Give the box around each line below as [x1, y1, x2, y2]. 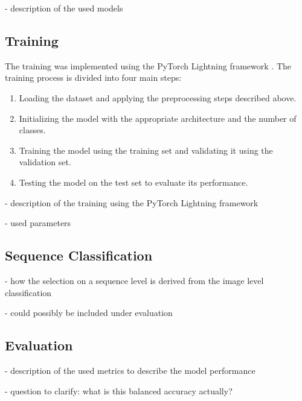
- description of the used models [5, 2, 123, 14]
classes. [19, 124, 46, 136]
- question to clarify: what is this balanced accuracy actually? [5, 384, 233, 397]
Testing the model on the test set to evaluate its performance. [19, 175, 248, 188]
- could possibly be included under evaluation [5, 306, 173, 319]
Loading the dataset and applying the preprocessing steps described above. [19, 91, 297, 104]
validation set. [19, 156, 71, 168]
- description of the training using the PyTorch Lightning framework [5, 196, 259, 209]
